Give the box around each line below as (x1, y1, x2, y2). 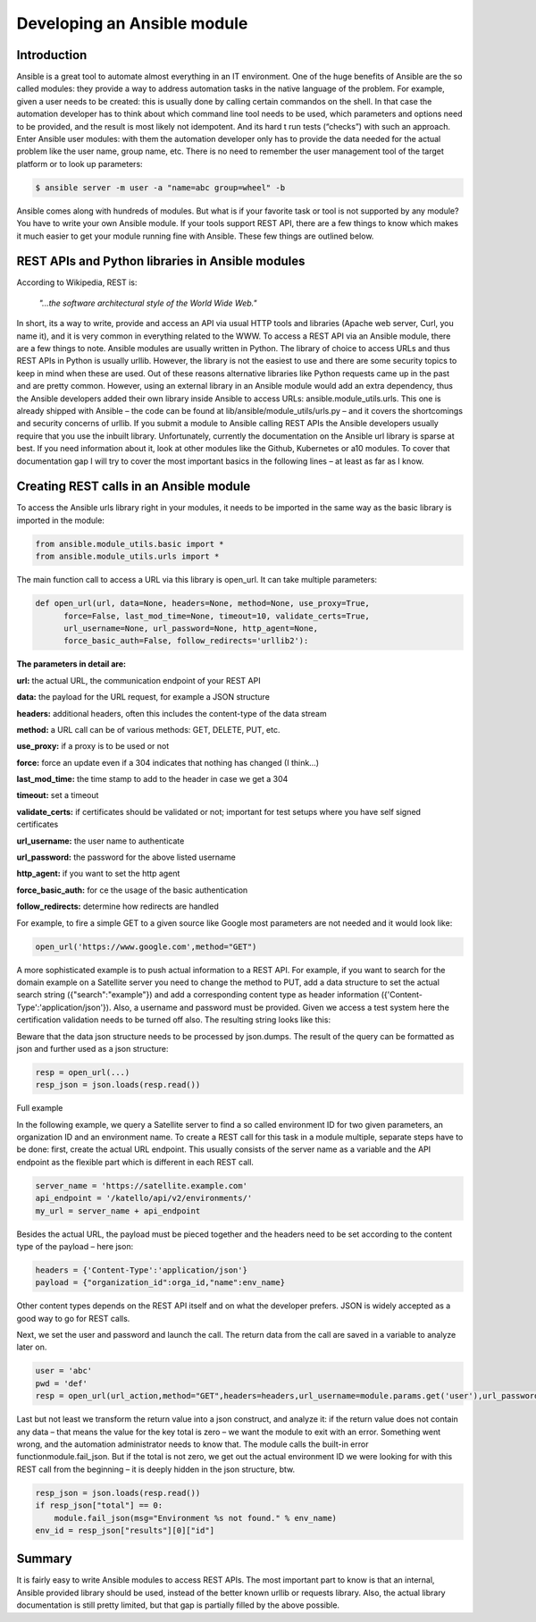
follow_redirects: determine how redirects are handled (16, 901, 219, 912)
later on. (16, 1341, 47, 1353)
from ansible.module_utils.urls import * (35, 551, 220, 562)
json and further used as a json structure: (16, 1043, 169, 1054)
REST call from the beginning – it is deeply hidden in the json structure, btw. (16, 1464, 296, 1475)
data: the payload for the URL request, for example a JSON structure (16, 692, 270, 702)
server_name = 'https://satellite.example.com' (35, 1181, 247, 1190)
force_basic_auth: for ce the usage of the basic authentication (16, 885, 248, 895)
